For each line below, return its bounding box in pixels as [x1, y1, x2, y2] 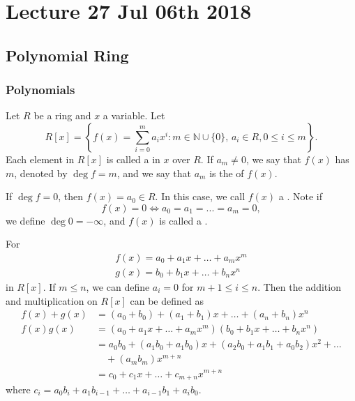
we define [6, 213, 45, 227]
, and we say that [116, 165, 192, 180]
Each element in [6, 151, 75, 166]
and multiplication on [6, 293, 98, 308]
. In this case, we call [155, 189, 246, 204]
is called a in [106, 151, 160, 166]
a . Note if [278, 189, 322, 204]
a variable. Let [103, 108, 165, 123]
